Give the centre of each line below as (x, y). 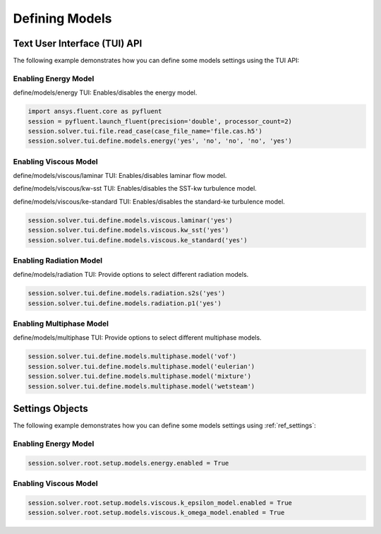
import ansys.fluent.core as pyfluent (95, 112)
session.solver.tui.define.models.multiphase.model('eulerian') (141, 366)
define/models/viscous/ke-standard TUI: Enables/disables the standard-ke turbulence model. (149, 201)
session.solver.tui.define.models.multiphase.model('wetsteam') (141, 386)
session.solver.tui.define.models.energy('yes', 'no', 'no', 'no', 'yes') (160, 141)
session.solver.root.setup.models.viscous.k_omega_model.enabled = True (156, 513)
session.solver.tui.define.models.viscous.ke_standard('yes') (138, 240)
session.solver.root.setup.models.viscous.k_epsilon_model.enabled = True (160, 503)
